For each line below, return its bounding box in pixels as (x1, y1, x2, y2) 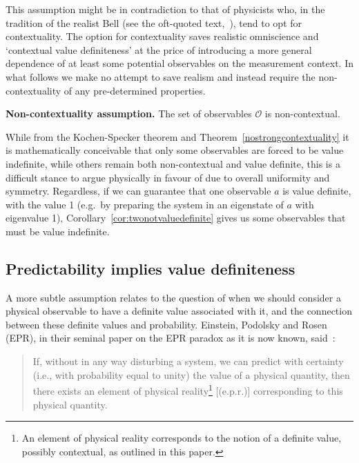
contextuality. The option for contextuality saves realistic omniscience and (6, 29, 319, 43)
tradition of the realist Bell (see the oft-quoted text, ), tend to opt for (6, 15, 302, 30)
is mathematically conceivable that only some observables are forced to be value (6, 143, 344, 157)
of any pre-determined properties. (64, 83, 206, 97)
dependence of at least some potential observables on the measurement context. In (6, 56, 354, 70)
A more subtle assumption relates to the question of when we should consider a (6, 290, 341, 304)
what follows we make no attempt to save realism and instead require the (6, 69, 316, 83)
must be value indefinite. (6, 224, 110, 238)
